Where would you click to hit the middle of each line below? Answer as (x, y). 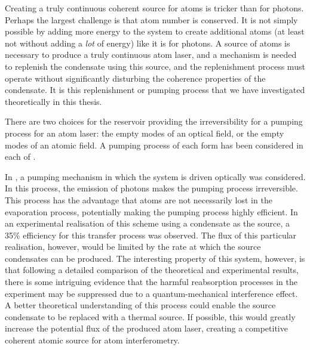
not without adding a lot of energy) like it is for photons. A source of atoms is (148, 43)
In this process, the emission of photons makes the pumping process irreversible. (151, 188)
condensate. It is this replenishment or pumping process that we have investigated (155, 90)
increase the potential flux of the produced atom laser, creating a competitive (146, 328)
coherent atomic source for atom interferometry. (92, 340)
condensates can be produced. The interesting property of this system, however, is (155, 258)
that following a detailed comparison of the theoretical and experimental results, (152, 270)
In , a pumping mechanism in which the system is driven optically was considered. (155, 176)
